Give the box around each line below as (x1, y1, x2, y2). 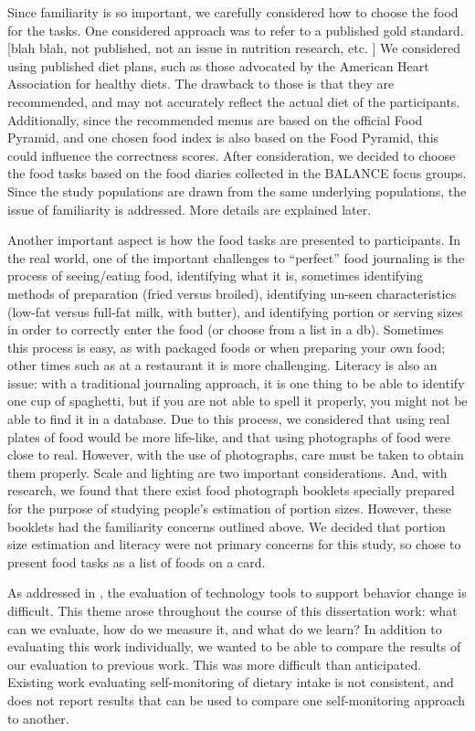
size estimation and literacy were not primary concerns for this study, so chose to (7, 535, 461, 554)
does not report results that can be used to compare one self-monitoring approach (7, 690, 466, 709)
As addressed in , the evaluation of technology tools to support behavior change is (7, 583, 467, 602)
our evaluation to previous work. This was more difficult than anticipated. (7, 654, 422, 673)
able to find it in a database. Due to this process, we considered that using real (7, 409, 450, 429)
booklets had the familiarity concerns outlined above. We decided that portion (7, 516, 446, 535)
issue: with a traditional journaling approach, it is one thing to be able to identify (7, 373, 465, 392)
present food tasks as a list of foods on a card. (7, 552, 266, 571)
